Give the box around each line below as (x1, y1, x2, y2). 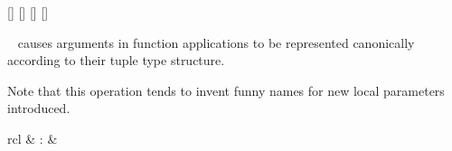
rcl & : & (7, 128, 58, 147)
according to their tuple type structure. (7, 51, 225, 70)
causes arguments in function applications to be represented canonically (17, 33, 415, 52)
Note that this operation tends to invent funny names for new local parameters (7, 80, 445, 99)
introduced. (7, 99, 71, 118)
